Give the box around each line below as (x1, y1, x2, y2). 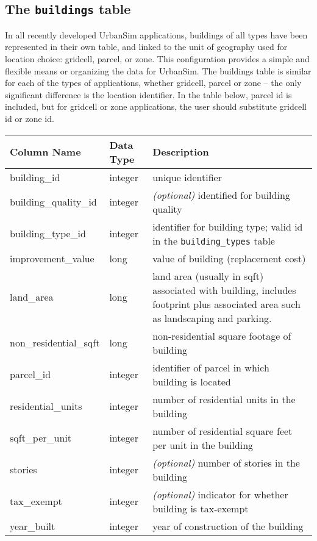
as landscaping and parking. (152, 310, 272, 325)
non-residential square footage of (152, 328, 291, 343)
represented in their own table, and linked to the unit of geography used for (5, 40, 288, 53)
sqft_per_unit (10, 431, 72, 445)
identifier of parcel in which (152, 360, 269, 374)
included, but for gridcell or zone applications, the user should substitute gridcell (5, 100, 307, 113)
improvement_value (10, 251, 94, 265)
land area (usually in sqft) (152, 268, 264, 283)
